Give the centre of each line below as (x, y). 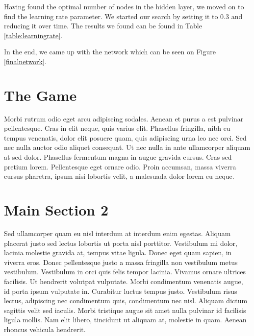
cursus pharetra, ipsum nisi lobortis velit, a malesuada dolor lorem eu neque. (119, 176)
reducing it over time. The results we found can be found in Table (103, 26)
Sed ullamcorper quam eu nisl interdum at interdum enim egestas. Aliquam (117, 233)
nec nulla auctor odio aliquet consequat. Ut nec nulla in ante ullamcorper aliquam (127, 147)
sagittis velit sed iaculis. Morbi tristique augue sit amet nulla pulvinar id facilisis (125, 310)
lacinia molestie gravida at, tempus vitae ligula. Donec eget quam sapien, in (118, 252)
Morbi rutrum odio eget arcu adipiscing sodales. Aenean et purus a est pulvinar (124, 118)
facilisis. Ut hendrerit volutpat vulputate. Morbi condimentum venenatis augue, (124, 281)
